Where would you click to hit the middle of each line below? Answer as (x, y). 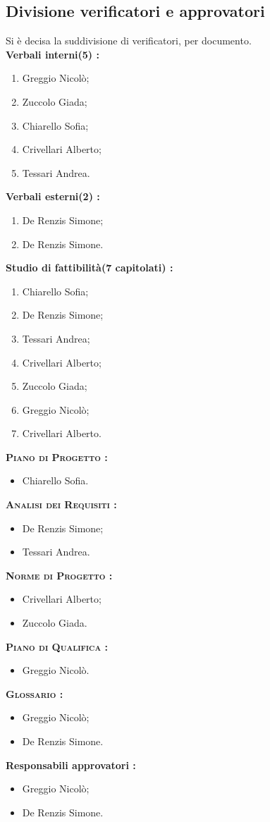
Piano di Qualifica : (57, 646)
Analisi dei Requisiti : (61, 504)
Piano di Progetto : (57, 456)
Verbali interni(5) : (53, 54)
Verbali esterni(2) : (53, 196)
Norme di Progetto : (59, 575)
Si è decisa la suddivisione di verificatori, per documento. (129, 41)
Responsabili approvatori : (71, 765)
